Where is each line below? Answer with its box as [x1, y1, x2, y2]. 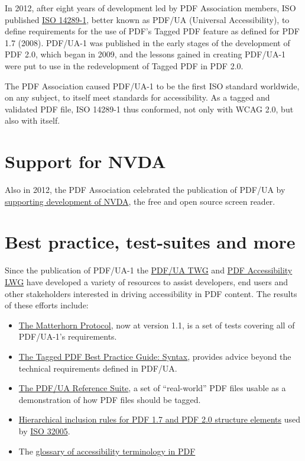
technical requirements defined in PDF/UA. [18, 362, 177, 374]
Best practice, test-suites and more [5, 230, 296, 254]
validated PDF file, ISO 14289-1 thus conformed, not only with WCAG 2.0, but [5, 102, 294, 115]
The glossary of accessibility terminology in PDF [18, 444, 196, 457]
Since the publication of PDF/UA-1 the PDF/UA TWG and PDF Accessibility [5, 264, 293, 276]
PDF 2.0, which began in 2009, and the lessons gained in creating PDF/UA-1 [5, 48, 286, 60]
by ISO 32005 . [18, 424, 70, 437]
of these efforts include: [5, 299, 89, 311]
